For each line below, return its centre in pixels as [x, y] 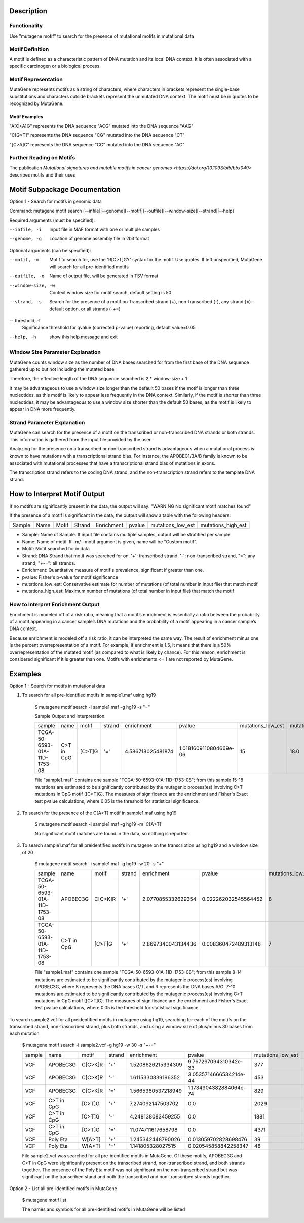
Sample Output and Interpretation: [70, 716]
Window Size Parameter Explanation [55, 352]
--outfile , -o [27, 276]
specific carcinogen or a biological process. [55, 66]
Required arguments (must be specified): [52, 220]
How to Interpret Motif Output [57, 494]
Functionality [26, 26]
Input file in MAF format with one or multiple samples [105, 229]
